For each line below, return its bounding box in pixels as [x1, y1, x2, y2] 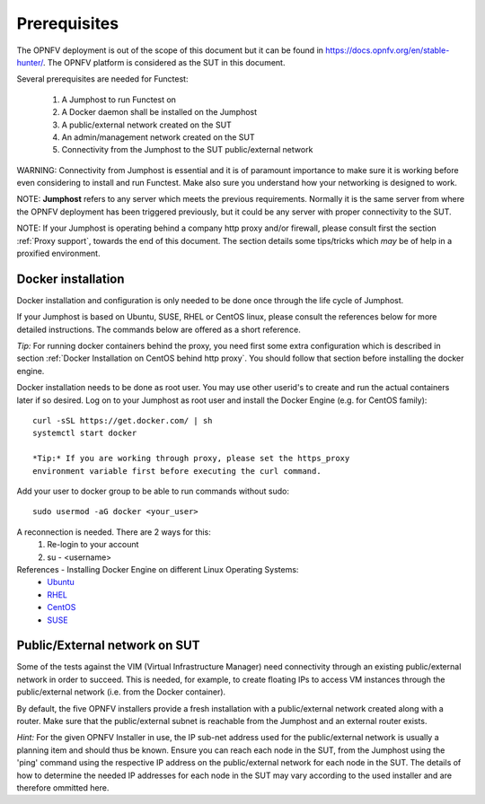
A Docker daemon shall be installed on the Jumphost [61, 107, 258, 118]
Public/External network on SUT [16, 638, 200, 653]
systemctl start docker [32, 428, 137, 439]
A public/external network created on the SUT [61, 119, 233, 130]
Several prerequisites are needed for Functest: [16, 74, 189, 84]
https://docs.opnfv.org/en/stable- [324, 45, 450, 56]
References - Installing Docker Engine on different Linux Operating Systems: [16, 564, 299, 574]
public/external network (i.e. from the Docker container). [16, 686, 226, 697]
